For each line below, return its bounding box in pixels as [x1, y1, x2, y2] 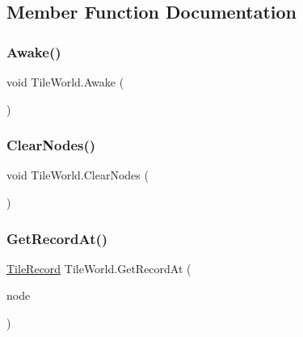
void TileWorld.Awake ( [6, 74, 124, 90]
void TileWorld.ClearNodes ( [6, 166, 149, 183]
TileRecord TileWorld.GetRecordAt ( [6, 259, 191, 276]
